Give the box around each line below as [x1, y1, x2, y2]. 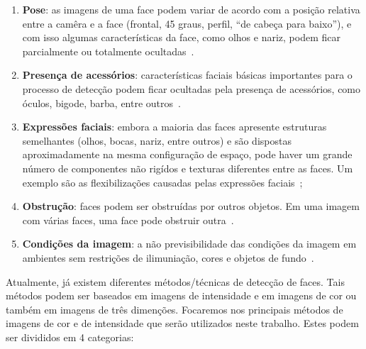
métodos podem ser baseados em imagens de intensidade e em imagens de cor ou [6, 288, 357, 303]
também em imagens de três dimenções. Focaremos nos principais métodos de [6, 301, 343, 316]
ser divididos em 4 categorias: [6, 329, 134, 344]
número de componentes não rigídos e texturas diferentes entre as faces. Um [22, 160, 353, 175]
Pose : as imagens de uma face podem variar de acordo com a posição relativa [22, 2, 360, 16]
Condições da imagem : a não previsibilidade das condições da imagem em [22, 236, 357, 251]
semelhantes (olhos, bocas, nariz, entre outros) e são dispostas [22, 133, 292, 148]
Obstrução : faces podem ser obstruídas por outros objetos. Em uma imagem [22, 199, 360, 214]
